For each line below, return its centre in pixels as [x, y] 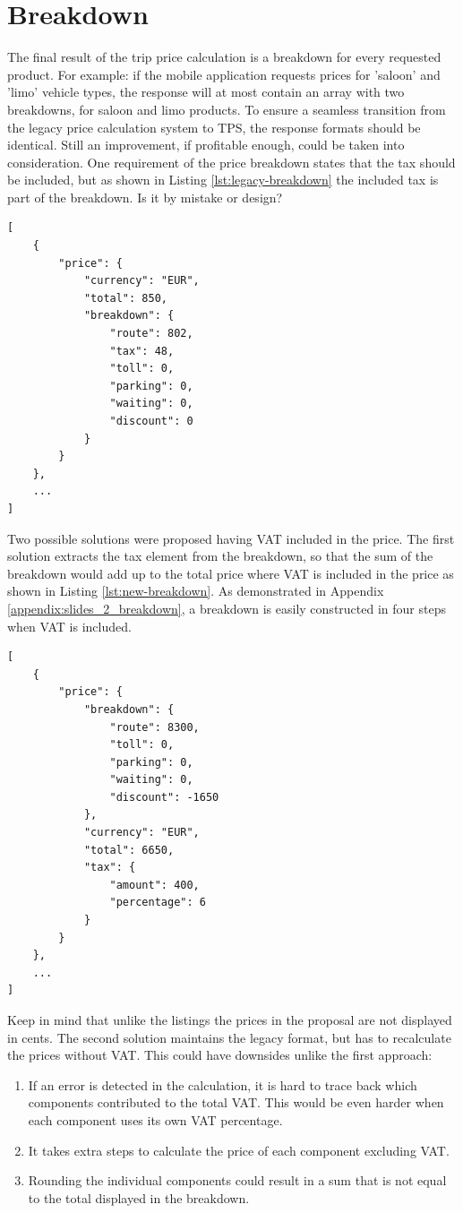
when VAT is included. [69, 626]
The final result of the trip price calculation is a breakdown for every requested [224, 57]
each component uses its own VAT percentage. [155, 1119]
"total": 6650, [129, 850]
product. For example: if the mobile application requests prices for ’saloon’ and [224, 74]
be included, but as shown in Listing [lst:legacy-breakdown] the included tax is [223, 180]
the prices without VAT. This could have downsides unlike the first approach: [220, 1055]
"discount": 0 [151, 421]
